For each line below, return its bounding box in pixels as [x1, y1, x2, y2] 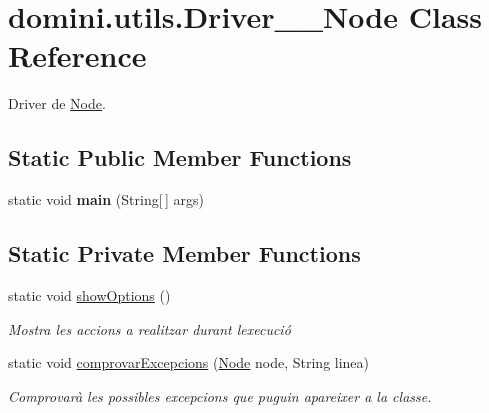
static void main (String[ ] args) [8, 189, 204, 210]
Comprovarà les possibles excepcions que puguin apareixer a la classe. [8, 385, 432, 406]
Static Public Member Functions [8, 142, 352, 173]
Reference [8, 35, 147, 76]
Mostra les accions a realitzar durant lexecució [8, 318, 291, 339]
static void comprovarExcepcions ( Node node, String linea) [8, 352, 370, 373]
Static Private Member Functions [8, 238, 361, 269]
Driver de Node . [8, 93, 106, 114]
